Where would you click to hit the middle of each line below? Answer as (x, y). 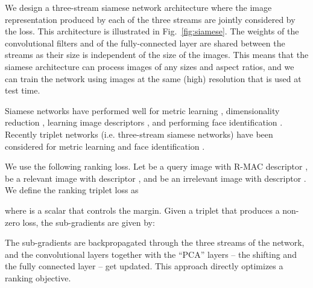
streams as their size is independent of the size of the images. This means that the (157, 55)
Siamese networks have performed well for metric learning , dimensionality (142, 110)
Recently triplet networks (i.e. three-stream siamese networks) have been (139, 134)
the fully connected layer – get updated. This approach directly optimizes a (144, 266)
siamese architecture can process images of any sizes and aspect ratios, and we (150, 66)
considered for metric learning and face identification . (105, 146)
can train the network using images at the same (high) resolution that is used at (153, 78)
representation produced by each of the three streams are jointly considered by (150, 19)
